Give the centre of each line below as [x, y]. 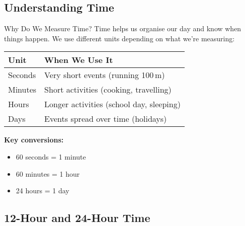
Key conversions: [34, 140]
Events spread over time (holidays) [106, 119]
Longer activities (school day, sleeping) [112, 104]
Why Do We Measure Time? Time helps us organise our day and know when [123, 28]
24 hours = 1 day [43, 191]
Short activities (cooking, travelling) [108, 90]
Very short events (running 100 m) [105, 75]
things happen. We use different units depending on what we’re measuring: [119, 38]
